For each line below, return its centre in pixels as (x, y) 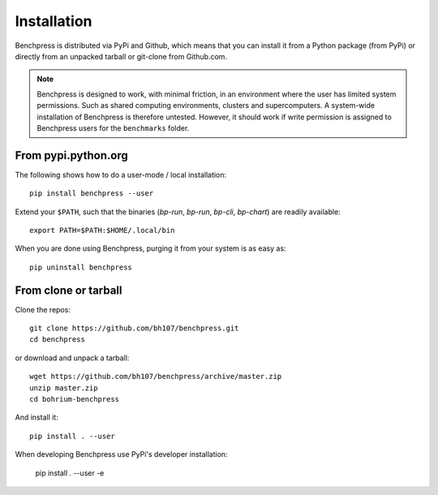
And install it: (36, 417)
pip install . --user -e (70, 473)
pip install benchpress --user (92, 194)
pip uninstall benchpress (81, 267)
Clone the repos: (43, 309)
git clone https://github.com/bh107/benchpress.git (134, 328)
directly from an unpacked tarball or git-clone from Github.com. (121, 56)
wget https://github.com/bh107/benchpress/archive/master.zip (156, 377)
